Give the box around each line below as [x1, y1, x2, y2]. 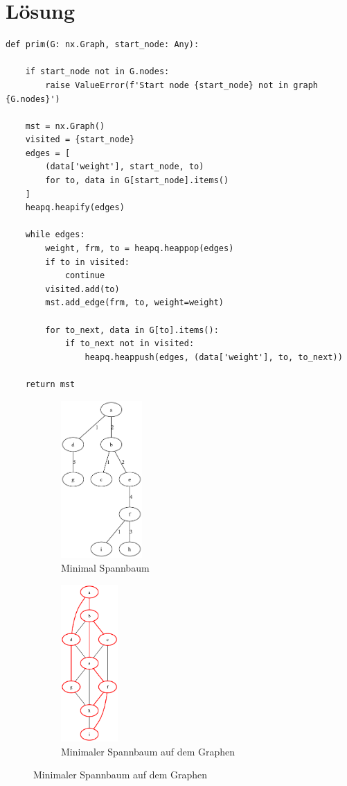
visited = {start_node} [25, 135, 135, 145]
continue [64, 271, 105, 281]
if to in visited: [45, 257, 130, 267]
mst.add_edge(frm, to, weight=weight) [45, 298, 224, 308]
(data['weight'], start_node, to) [45, 162, 204, 172]
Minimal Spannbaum [61, 560, 150, 574]
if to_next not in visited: [64, 339, 195, 349]
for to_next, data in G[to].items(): [45, 325, 219, 335]
